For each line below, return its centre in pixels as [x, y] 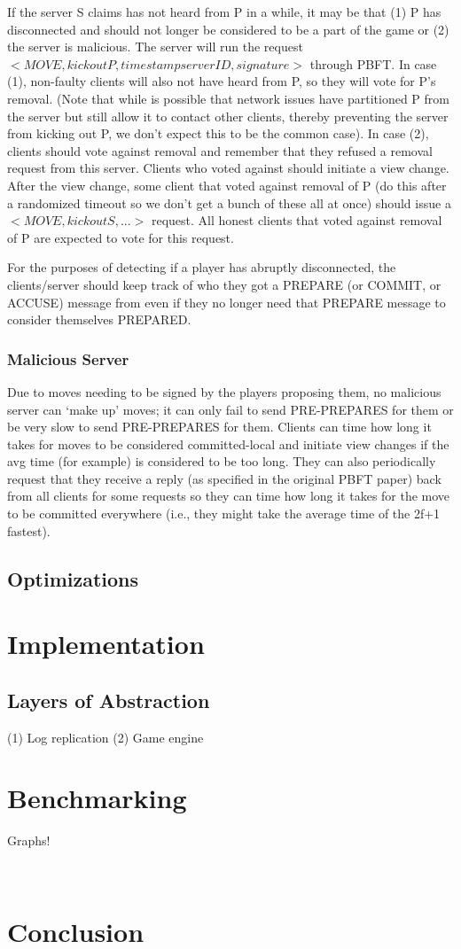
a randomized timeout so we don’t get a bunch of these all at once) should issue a [229, 202]
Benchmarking [97, 798]
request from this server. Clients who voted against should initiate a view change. [228, 168]
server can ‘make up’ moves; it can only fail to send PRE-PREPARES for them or [230, 409]
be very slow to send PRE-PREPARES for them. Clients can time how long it [219, 427]
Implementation [106, 644]
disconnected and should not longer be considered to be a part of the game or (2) [228, 29]
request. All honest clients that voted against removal [297, 220]
